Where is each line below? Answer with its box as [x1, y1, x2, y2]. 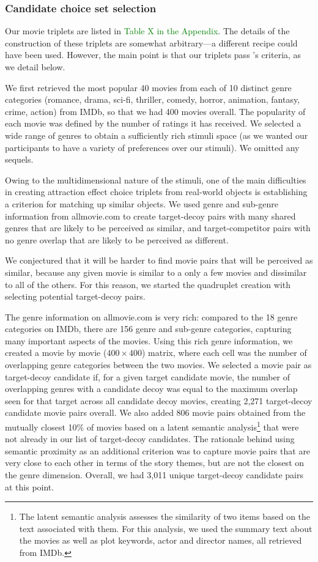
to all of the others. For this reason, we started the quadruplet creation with [5, 278, 291, 290]
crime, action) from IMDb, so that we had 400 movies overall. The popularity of [5, 105, 306, 117]
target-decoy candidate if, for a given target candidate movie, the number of [5, 370, 290, 383]
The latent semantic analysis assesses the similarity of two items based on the [19, 510, 311, 523]
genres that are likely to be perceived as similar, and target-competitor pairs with [5, 221, 311, 234]
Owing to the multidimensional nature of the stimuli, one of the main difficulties [5, 173, 306, 186]
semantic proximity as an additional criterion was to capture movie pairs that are [5, 444, 311, 457]
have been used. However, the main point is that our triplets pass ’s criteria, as [5, 48, 301, 61]
